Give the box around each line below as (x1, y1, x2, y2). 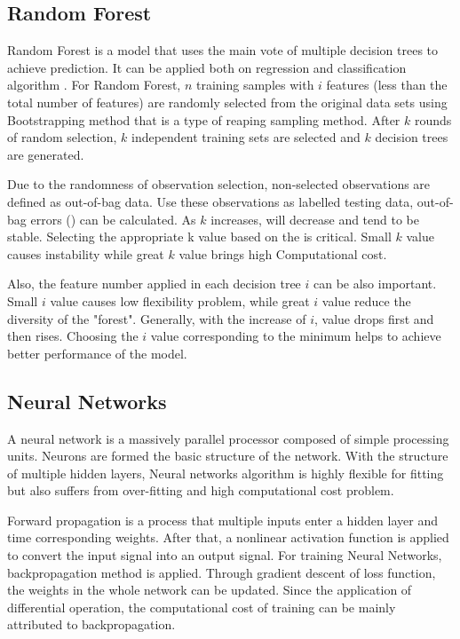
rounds (414, 110, 452, 129)
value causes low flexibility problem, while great (50, 291, 310, 310)
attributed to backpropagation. (7, 615, 176, 634)
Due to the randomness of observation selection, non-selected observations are (7, 175, 431, 193)
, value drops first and (313, 309, 434, 327)
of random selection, (7, 128, 117, 146)
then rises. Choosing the (7, 327, 139, 345)
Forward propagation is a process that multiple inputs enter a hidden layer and (7, 510, 438, 529)
